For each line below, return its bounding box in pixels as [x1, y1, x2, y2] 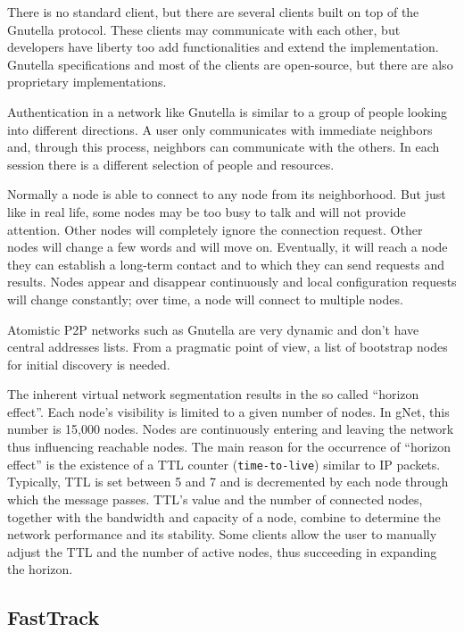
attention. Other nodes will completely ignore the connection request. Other [7, 220, 423, 238]
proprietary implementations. [7, 72, 167, 91]
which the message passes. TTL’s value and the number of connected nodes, [7, 489, 423, 508]
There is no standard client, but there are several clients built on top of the [7, 3, 419, 21]
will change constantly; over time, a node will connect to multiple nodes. [7, 289, 403, 308]
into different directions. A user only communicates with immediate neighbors [7, 120, 433, 138]
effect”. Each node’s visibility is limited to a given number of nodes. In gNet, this [7, 402, 450, 420]
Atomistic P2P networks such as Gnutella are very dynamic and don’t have [7, 320, 419, 338]
